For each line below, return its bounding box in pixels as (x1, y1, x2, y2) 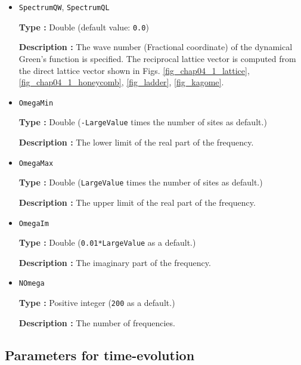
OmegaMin (18, 98, 54, 107)
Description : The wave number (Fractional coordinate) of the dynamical (18, 41, 293, 53)
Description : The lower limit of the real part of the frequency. (18, 136, 254, 148)
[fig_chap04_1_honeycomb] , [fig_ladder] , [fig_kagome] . (18, 76, 224, 88)
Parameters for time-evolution (5, 345, 195, 364)
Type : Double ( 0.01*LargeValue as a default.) (18, 236, 196, 249)
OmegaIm (18, 219, 49, 228)
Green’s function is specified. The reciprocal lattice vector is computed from (18, 52, 296, 64)
